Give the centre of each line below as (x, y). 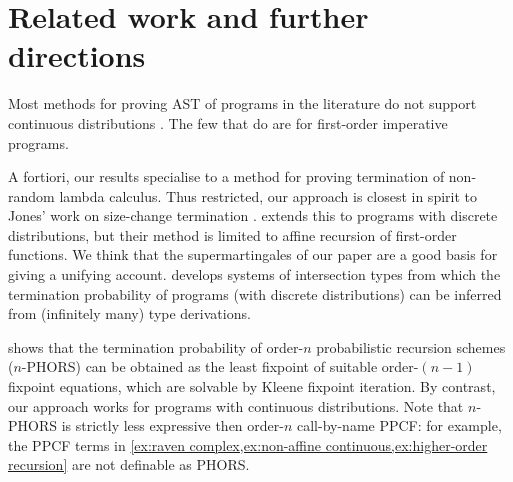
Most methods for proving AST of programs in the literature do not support (242, 103)
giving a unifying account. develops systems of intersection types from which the (254, 274)
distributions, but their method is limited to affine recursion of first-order (232, 234)
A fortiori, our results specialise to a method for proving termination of (226, 176)
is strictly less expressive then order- (172, 425)
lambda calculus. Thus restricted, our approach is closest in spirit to (268, 195)
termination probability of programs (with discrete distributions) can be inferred (255, 293)
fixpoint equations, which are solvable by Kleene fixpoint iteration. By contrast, (252, 386)
